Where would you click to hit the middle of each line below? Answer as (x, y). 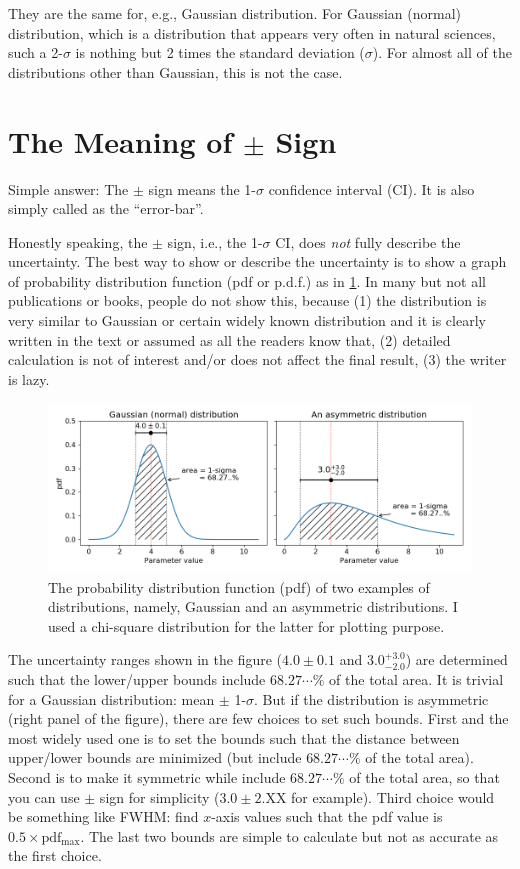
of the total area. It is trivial (416, 679)
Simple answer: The (68, 188)
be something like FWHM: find (103, 816)
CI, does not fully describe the (368, 241)
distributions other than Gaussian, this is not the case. (175, 71)
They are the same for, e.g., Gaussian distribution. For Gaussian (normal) (234, 13)
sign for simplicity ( (159, 796)
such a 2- (35, 52)
